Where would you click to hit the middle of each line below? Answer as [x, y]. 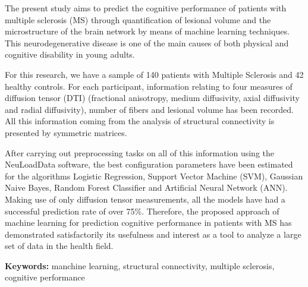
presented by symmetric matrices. [66, 132]
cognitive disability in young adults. [70, 54]
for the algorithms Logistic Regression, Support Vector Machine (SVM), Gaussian [154, 176]
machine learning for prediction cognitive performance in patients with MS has [148, 223]
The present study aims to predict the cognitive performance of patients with [146, 8]
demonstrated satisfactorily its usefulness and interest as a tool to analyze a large [153, 234]
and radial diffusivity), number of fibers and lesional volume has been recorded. [149, 109]
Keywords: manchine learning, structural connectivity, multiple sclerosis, [140, 265]
